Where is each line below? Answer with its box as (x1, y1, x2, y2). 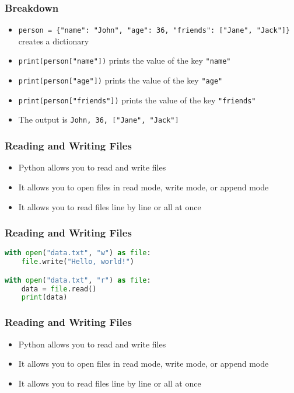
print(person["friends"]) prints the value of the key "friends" (18, 93, 256, 106)
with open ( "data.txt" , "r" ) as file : (5, 276, 151, 284)
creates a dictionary (18, 34, 89, 47)
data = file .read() (21, 284, 97, 293)
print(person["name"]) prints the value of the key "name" (18, 54, 231, 67)
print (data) (21, 293, 68, 302)
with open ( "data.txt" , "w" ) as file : (5, 249, 151, 258)
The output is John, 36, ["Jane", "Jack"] (18, 113, 179, 126)
